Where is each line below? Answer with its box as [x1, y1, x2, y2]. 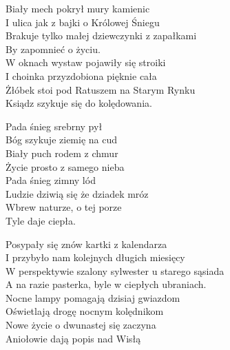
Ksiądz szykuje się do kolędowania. [6, 96, 152, 110]
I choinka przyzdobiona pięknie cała [6, 68, 157, 83]
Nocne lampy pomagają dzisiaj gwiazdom [6, 290, 180, 305]
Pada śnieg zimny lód [6, 173, 96, 187]
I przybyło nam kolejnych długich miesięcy [6, 250, 185, 265]
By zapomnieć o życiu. [6, 41, 101, 56]
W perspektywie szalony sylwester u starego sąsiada [6, 263, 224, 278]
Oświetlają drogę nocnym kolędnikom [6, 304, 164, 318]
